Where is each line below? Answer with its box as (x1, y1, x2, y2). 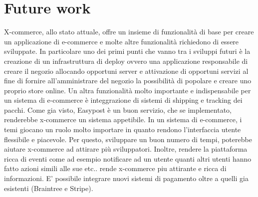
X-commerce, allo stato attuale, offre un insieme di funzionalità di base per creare (4, 26, 254, 37)
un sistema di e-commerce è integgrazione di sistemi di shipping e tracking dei (4, 95, 243, 105)
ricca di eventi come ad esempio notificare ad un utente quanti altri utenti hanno (4, 153, 252, 164)
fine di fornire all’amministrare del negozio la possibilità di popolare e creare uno (4, 75, 252, 86)
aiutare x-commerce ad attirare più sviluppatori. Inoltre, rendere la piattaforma (4, 144, 248, 154)
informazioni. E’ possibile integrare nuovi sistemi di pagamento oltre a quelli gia (4, 173, 249, 184)
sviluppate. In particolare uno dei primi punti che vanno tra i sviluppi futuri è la (4, 46, 251, 56)
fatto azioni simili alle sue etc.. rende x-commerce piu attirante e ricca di (4, 163, 227, 174)
